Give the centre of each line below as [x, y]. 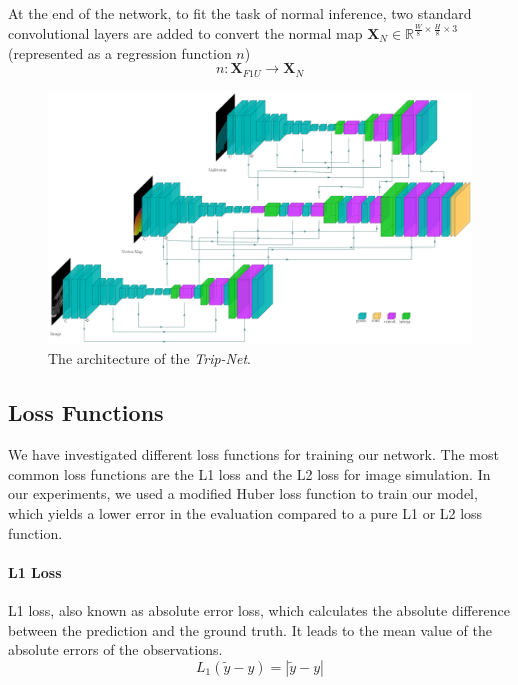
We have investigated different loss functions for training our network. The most [253, 454]
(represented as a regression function [120, 52]
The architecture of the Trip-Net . [150, 358]
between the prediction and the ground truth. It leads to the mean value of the [250, 629]
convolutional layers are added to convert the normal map [185, 32]
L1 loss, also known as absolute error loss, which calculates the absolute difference [259, 609]
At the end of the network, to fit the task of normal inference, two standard [240, 13]
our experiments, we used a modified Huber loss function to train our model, [243, 493]
